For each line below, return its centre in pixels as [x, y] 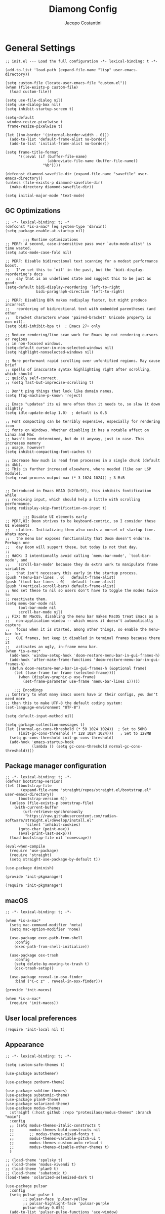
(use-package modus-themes [33, 1108]
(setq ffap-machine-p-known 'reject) [44, 395]
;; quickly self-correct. [32, 378]
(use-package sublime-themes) [36, 1091]
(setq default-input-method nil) [40, 716]
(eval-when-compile [25, 847]
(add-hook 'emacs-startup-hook [42, 742]
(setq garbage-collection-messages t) [45, 725]
